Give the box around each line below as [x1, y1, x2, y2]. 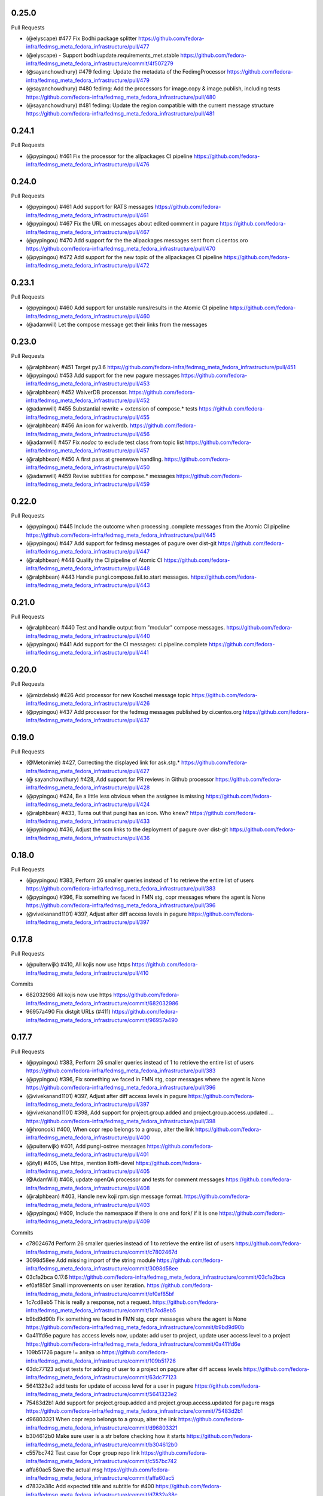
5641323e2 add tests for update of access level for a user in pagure [26, 1382, 194, 1389]
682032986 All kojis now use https [26, 991, 112, 999]
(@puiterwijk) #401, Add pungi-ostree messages [26, 1142, 146, 1150]
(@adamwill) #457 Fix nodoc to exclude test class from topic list [26, 439, 184, 446]
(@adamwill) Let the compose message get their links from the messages [26, 321, 208, 329]
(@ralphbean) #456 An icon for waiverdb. [26, 422, 129, 429]
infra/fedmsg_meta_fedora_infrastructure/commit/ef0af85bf [26, 1290, 175, 1297]
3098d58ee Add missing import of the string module [26, 1257, 156, 1264]
